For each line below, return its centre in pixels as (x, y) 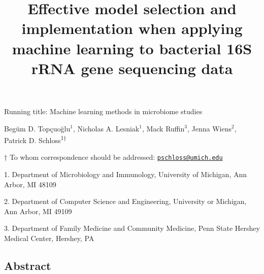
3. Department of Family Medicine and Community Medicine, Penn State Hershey (132, 228)
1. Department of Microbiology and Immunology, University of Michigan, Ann (126, 174)
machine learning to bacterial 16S (132, 48)
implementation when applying (132, 28)
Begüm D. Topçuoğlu (37, 128)
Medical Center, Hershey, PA (49, 238)
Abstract (28, 265)
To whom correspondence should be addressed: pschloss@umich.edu (116, 157)
